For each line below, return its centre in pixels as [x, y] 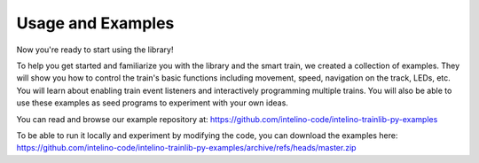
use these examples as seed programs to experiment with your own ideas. [152, 103]
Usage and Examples [95, 23]
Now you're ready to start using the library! [95, 50]
